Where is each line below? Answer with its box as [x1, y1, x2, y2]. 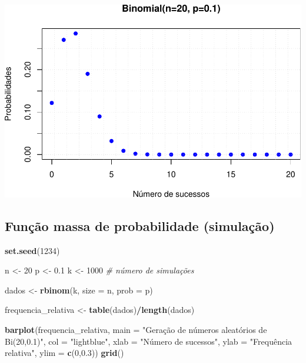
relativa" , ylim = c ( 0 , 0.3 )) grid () [5, 346, 124, 359]
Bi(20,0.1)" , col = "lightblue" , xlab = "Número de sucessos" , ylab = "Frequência [5, 335, 292, 347]
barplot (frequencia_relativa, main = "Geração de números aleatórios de [5, 323, 267, 335]
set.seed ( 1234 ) [5, 244, 60, 256]
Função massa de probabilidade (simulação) [5, 216, 275, 235]
